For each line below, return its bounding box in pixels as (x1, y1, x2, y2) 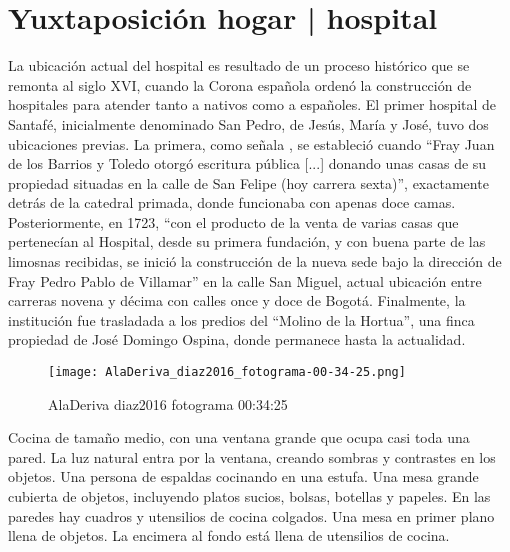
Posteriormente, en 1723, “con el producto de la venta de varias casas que (8, 211, 459, 232)
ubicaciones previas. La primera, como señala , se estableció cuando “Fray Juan (8, 133, 495, 154)
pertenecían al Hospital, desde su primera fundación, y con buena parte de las (8, 231, 486, 252)
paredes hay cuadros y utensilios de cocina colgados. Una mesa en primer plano (8, 505, 495, 526)
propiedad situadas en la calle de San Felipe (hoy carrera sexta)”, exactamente (8, 172, 489, 193)
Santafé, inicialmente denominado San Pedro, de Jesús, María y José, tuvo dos (8, 113, 489, 134)
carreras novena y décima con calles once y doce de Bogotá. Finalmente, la (8, 290, 466, 311)
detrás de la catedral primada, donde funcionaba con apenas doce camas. (8, 192, 456, 213)
